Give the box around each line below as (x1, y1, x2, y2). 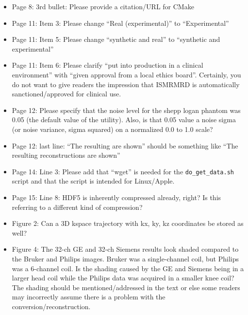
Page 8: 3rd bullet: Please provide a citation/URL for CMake (12, 1, 194, 11)
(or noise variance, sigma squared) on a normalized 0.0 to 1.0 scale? (12, 124, 213, 134)
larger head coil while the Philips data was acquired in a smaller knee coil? (12, 273, 234, 283)
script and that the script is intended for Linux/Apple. (12, 176, 175, 186)
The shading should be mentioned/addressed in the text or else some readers (12, 282, 240, 292)
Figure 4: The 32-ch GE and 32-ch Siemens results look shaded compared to (12, 244, 239, 254)
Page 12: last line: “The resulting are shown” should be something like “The (12, 140, 238, 150)
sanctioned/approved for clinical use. (12, 89, 121, 99)
